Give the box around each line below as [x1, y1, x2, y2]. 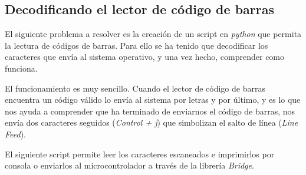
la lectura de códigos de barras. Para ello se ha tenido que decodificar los [5, 39, 268, 51]
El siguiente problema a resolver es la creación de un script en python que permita [5, 28, 302, 40]
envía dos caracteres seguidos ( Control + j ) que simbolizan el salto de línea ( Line [5, 116, 298, 129]
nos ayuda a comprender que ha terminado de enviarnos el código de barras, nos [5, 105, 295, 117]
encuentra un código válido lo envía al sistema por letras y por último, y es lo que [5, 93, 301, 106]
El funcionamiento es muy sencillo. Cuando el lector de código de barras [5, 82, 265, 94]
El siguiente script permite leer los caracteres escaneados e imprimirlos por [5, 147, 275, 160]
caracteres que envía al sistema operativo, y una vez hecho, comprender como [5, 51, 285, 63]
